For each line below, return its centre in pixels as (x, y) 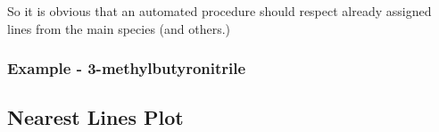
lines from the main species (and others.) (119, 28)
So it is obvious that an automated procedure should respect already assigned (219, 11)
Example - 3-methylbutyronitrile (127, 68)
